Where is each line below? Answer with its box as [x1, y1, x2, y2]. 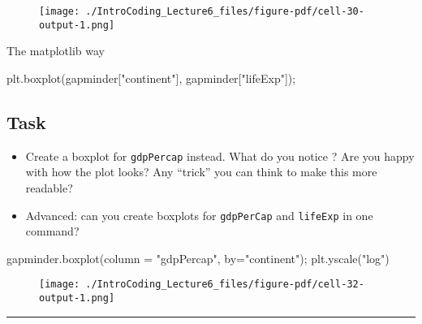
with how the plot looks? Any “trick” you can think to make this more [25, 163, 377, 180]
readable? [25, 179, 73, 196]
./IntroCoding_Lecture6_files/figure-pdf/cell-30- [85, 6, 364, 17]
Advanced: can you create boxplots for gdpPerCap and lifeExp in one [25, 206, 373, 223]
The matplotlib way [6, 42, 105, 59]
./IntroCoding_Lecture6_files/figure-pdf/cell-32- [85, 279, 364, 291]
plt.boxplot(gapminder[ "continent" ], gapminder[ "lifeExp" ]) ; [6, 69, 296, 86]
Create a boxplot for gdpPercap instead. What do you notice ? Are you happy [25, 147, 415, 164]
